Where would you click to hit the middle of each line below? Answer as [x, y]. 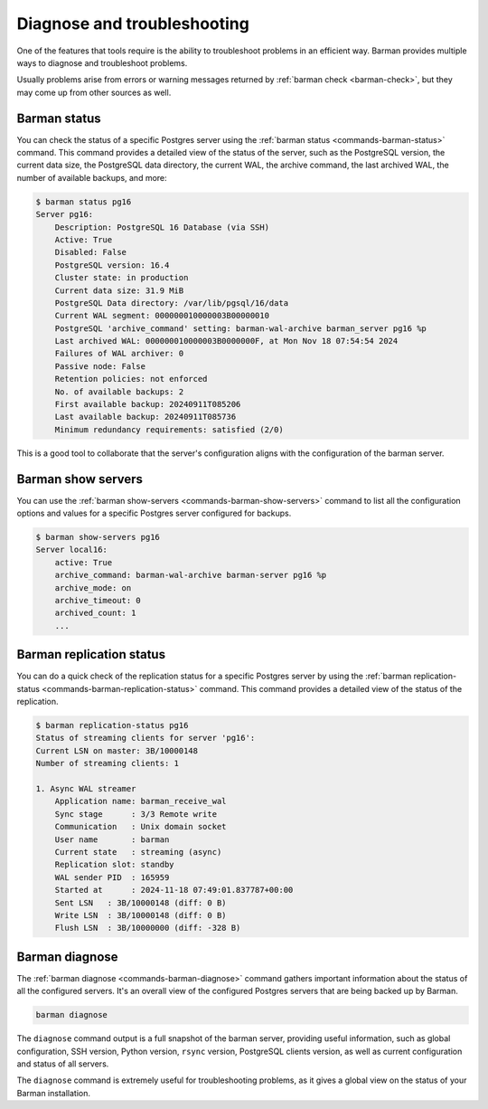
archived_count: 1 [95, 613]
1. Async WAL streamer [86, 789]
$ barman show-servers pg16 [98, 537]
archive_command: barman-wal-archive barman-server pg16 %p [191, 575]
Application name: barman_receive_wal [141, 801]
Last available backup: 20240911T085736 [145, 417]
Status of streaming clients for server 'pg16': [145, 738]
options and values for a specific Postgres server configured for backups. [154, 513]
